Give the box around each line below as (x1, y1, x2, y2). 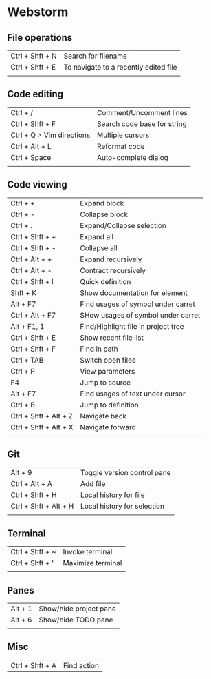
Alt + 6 (10, 615, 32, 625)
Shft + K (10, 287, 37, 297)
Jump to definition (80, 400, 139, 409)
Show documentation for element (80, 287, 188, 297)
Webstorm (7, 4, 69, 20)
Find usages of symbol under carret (80, 299, 196, 309)
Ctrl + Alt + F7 (10, 310, 56, 320)
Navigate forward (80, 422, 136, 432)
